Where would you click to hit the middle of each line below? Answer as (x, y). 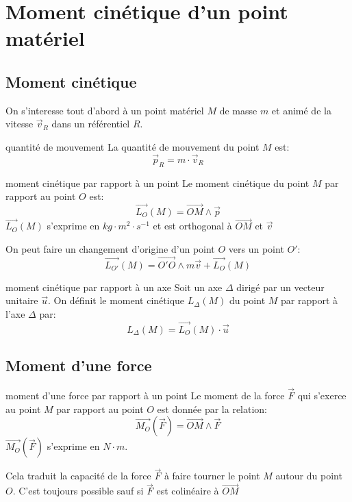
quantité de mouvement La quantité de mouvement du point (133, 146)
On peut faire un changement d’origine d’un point (110, 248)
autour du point (309, 476)
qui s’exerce (322, 396)
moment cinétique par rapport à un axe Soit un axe (114, 287)
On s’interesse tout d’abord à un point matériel (105, 110)
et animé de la (301, 110)
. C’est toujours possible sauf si (78, 491)
